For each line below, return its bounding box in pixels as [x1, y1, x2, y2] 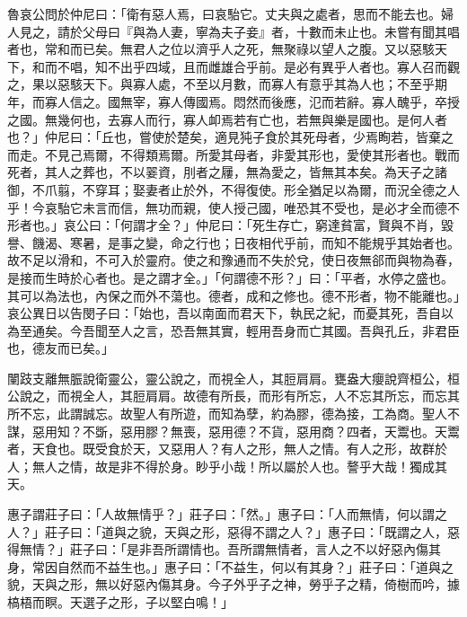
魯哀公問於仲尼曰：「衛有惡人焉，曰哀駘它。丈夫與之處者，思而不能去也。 [7, 4, 441, 22]
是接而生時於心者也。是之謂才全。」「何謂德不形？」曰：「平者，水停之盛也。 [7, 268, 454, 286]
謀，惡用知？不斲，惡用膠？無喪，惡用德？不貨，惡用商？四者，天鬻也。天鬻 [7, 421, 460, 440]
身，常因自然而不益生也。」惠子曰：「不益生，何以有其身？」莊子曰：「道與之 [7, 557, 454, 576]
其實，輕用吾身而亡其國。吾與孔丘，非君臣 [207, 321, 460, 339]
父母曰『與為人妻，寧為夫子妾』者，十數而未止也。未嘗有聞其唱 [82, 22, 460, 40]
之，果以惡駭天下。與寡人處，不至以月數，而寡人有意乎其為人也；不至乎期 [7, 75, 447, 93]
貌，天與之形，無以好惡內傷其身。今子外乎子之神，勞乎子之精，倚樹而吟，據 [7, 575, 460, 594]
